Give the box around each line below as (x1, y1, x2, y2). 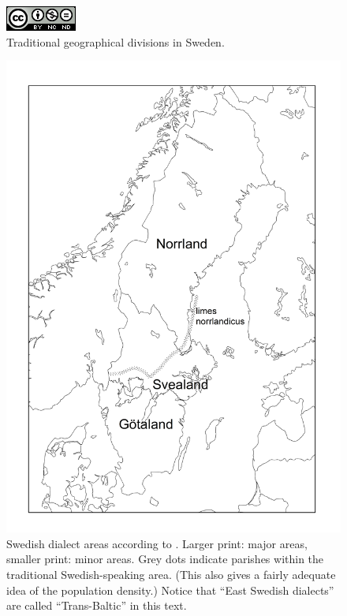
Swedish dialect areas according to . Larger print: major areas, (6, 535, 308, 551)
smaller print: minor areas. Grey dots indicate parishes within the (6, 551, 324, 567)
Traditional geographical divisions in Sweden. (6, 33, 225, 50)
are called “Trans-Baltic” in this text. (6, 597, 187, 614)
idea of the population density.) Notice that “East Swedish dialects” (6, 581, 334, 598)
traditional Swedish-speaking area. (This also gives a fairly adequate (6, 566, 336, 582)
